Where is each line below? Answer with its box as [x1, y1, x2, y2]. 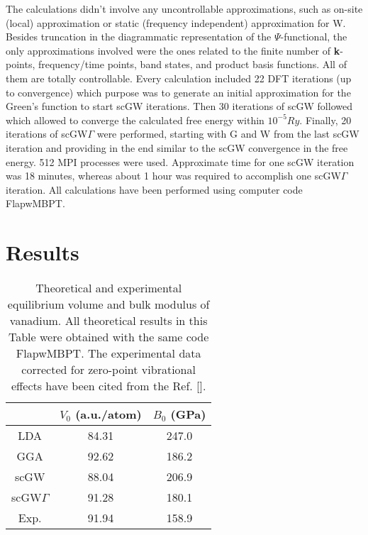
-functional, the [280, 29, 347, 44]
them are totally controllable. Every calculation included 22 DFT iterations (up [6, 70, 352, 85]
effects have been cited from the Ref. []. [11, 377, 206, 395]
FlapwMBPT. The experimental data [16, 345, 201, 362]
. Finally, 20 [299, 112, 352, 127]
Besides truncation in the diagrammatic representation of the [6, 29, 272, 44]
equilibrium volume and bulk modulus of [7, 296, 210, 313]
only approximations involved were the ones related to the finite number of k [6, 43, 340, 57]
